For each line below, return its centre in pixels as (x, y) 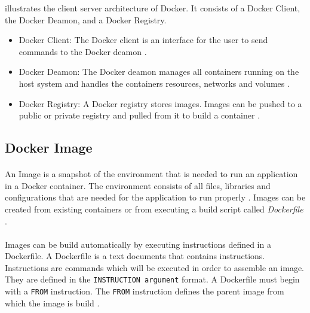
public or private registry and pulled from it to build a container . (139, 115)
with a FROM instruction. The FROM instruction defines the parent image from (145, 291)
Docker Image (49, 148)
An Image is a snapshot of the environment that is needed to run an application (151, 174)
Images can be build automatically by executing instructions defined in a (138, 244)
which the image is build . (52, 303)
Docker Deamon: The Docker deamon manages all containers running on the (159, 72)
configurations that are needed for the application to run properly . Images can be (155, 197)
